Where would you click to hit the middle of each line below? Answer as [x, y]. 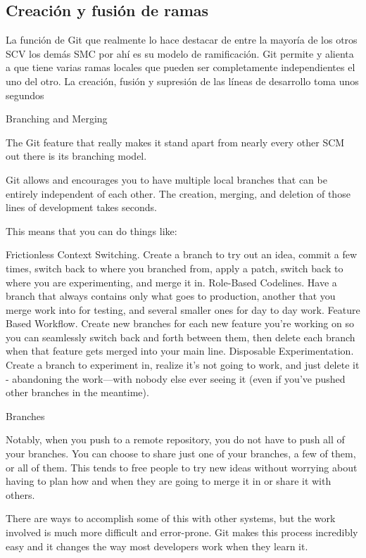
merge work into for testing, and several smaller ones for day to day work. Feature [183, 309]
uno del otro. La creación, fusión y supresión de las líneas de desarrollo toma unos [182, 81]
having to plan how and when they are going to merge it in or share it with [169, 481]
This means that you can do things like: [91, 230]
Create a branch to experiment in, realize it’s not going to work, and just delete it [183, 365]
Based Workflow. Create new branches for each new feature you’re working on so [180, 323]
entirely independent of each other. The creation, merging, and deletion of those [178, 193]
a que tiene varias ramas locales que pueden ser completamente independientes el [181, 67]
